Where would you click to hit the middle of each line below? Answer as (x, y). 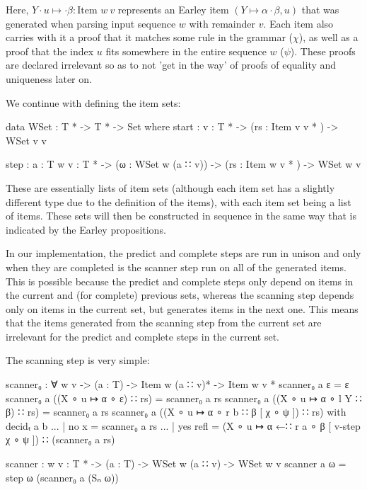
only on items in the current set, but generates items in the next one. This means (182, 308)
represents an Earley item (173, 9)
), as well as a (328, 37)
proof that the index (50, 51)
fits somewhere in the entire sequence (186, 51)
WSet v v (26, 140)
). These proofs (323, 51)
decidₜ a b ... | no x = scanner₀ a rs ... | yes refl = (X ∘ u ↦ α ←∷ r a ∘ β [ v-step (183, 425)
